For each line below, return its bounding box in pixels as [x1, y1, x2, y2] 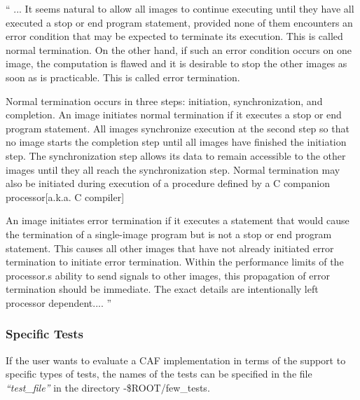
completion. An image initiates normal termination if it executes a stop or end [6, 107, 342, 122]
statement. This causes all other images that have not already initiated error [6, 240, 334, 255]
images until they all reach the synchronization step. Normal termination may [6, 162, 340, 177]
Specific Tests [6, 325, 84, 343]
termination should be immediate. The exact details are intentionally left [6, 282, 319, 296]
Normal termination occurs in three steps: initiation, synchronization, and [6, 93, 323, 108]
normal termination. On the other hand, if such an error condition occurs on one [6, 42, 352, 57]
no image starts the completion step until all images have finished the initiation [6, 135, 347, 149]
